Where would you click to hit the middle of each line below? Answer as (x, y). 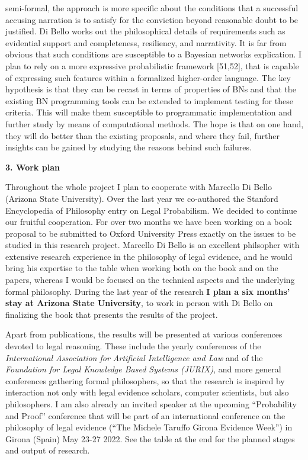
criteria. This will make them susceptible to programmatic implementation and (149, 112)
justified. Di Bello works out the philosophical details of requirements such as (145, 31)
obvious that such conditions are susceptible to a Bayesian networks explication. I (154, 54)
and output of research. (48, 450)
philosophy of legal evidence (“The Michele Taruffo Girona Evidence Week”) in (149, 427)
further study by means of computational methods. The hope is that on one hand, (155, 123)
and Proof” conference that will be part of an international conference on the (145, 415)
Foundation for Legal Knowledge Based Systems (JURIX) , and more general (143, 369)
